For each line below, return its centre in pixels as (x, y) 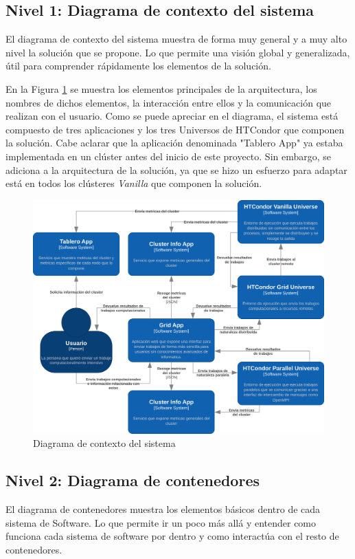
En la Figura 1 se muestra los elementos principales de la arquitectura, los (161, 88)
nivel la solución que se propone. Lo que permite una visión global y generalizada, (178, 52)
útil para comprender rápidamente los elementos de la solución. (138, 66)
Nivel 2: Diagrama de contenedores (133, 480)
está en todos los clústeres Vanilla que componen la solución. (134, 183)
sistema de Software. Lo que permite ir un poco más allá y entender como (161, 522)
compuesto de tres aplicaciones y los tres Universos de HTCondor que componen (175, 129)
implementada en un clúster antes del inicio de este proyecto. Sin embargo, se (169, 156)
